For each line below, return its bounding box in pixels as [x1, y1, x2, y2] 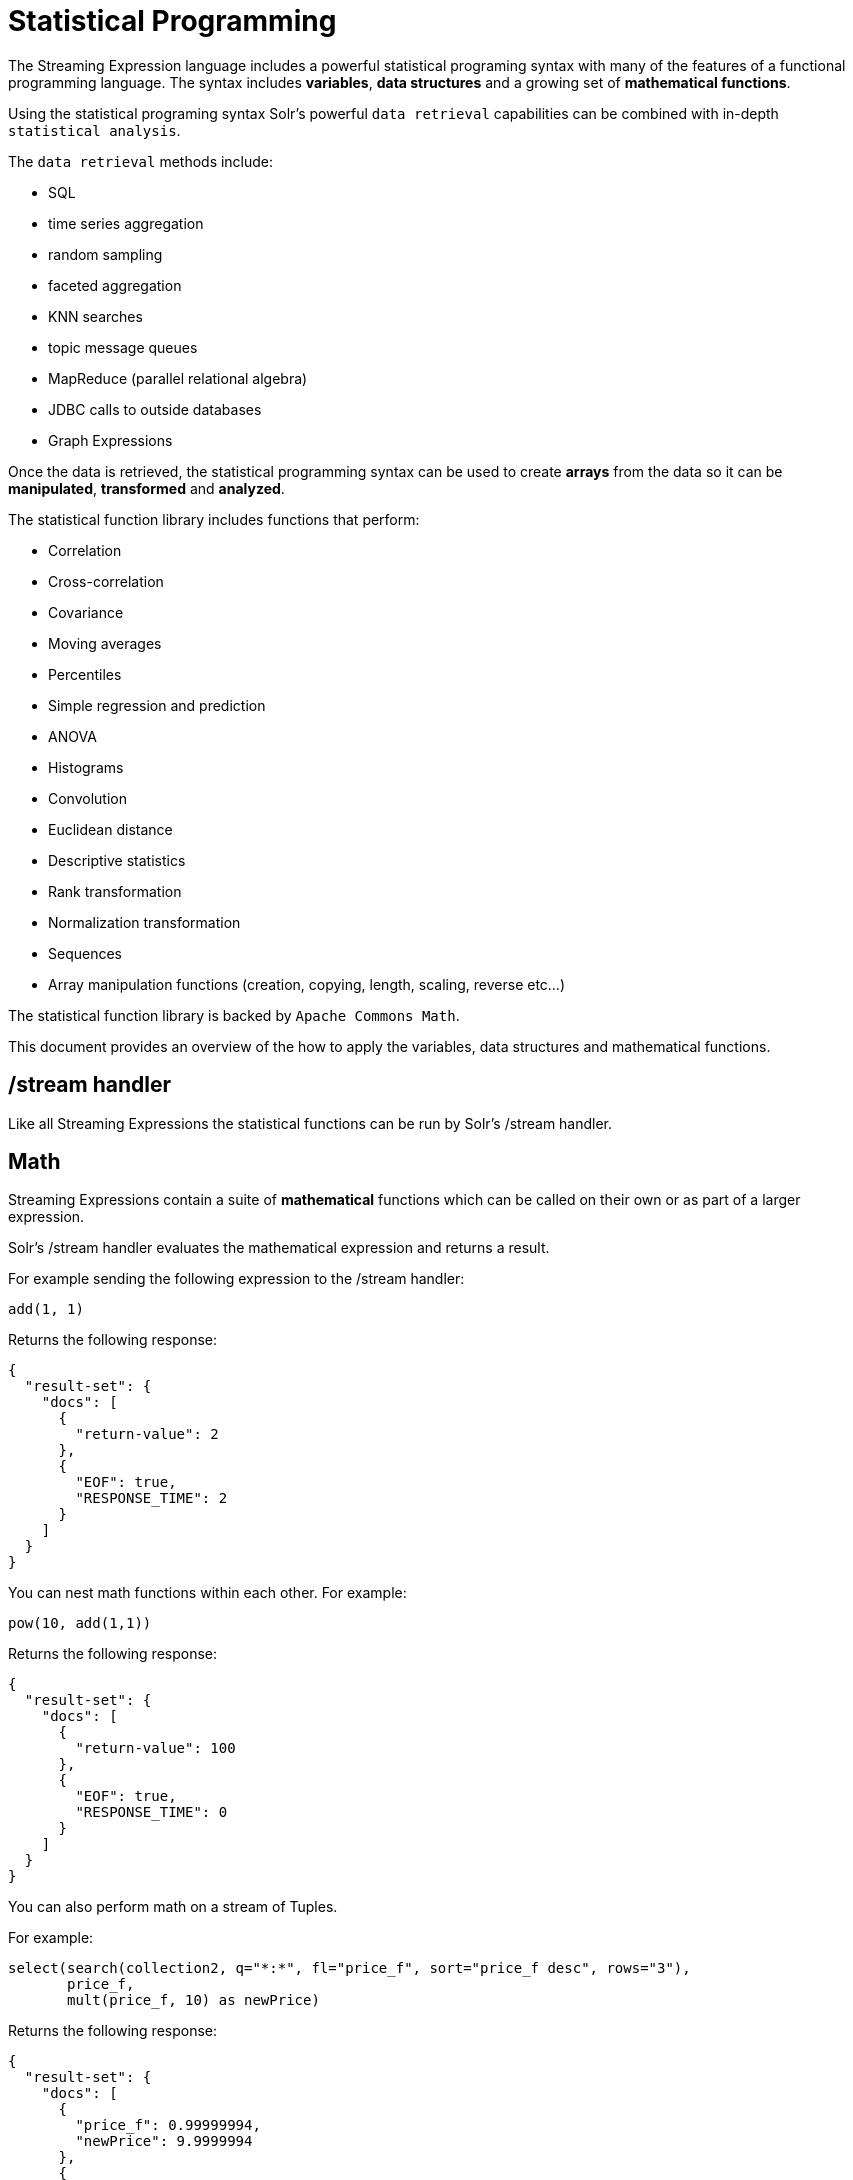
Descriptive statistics [48, 851, 186, 869]
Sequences [48, 944, 122, 962]
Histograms [48, 758, 124, 776]
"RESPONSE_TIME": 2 [75, 1490, 228, 1507]
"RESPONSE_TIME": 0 [75, 1804, 228, 1821]
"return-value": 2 [75, 1426, 219, 1443]
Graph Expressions [48, 431, 173, 449]
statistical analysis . [8, 121, 181, 139]
